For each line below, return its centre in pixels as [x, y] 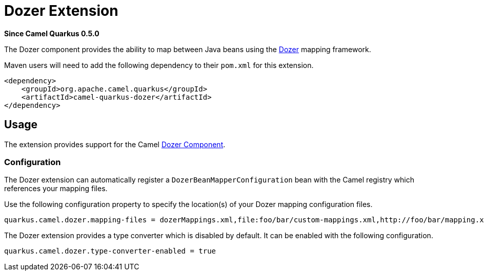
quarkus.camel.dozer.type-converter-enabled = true [110, 251]
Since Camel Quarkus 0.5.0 [52, 33]
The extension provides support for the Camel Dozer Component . [115, 144]
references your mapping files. [56, 189]
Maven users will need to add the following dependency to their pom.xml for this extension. [159, 65]
